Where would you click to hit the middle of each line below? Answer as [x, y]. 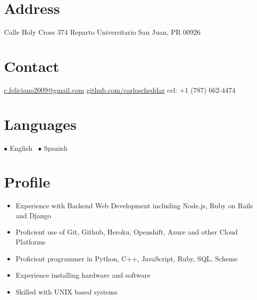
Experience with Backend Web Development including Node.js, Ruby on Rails [134, 206]
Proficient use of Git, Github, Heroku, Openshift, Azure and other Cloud [127, 232]
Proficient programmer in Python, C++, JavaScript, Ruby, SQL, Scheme [127, 258]
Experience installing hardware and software [83, 275]
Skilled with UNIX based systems [66, 291]
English [21, 148]
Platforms [31, 242]
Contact [32, 66]
